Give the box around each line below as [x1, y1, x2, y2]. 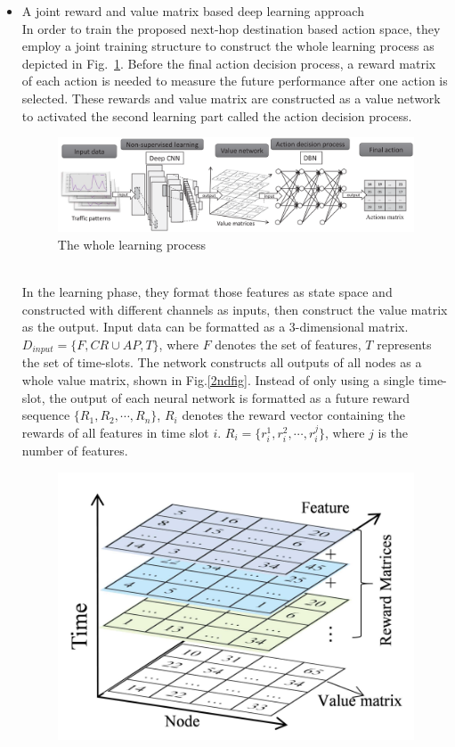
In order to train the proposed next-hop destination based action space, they [21, 19, 441, 37]
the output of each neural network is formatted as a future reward [49, 388, 410, 406]
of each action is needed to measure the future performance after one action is [21, 71, 448, 90]
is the [378, 423, 409, 441]
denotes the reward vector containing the [182, 406, 406, 424]
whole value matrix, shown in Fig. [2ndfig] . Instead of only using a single [21, 371, 415, 390]
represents [377, 335, 432, 354]
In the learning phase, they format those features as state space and [21, 283, 393, 301]
